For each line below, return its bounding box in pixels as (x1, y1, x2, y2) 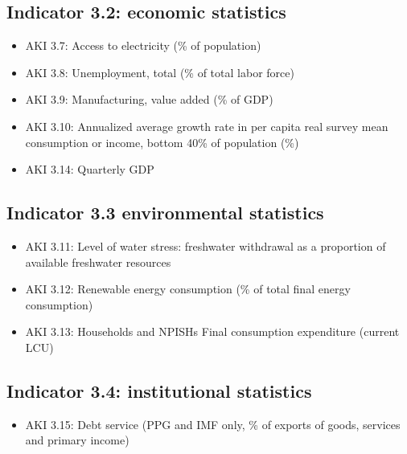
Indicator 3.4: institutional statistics (6, 378, 312, 403)
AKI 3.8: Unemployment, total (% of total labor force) (25, 63, 294, 80)
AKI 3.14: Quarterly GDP (25, 161, 154, 178)
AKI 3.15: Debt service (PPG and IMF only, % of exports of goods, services (25, 415, 401, 432)
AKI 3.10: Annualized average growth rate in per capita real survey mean (25, 117, 388, 134)
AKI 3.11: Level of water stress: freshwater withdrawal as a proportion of (25, 237, 386, 254)
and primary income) (25, 432, 129, 448)
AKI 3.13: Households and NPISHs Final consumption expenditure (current (25, 323, 400, 340)
